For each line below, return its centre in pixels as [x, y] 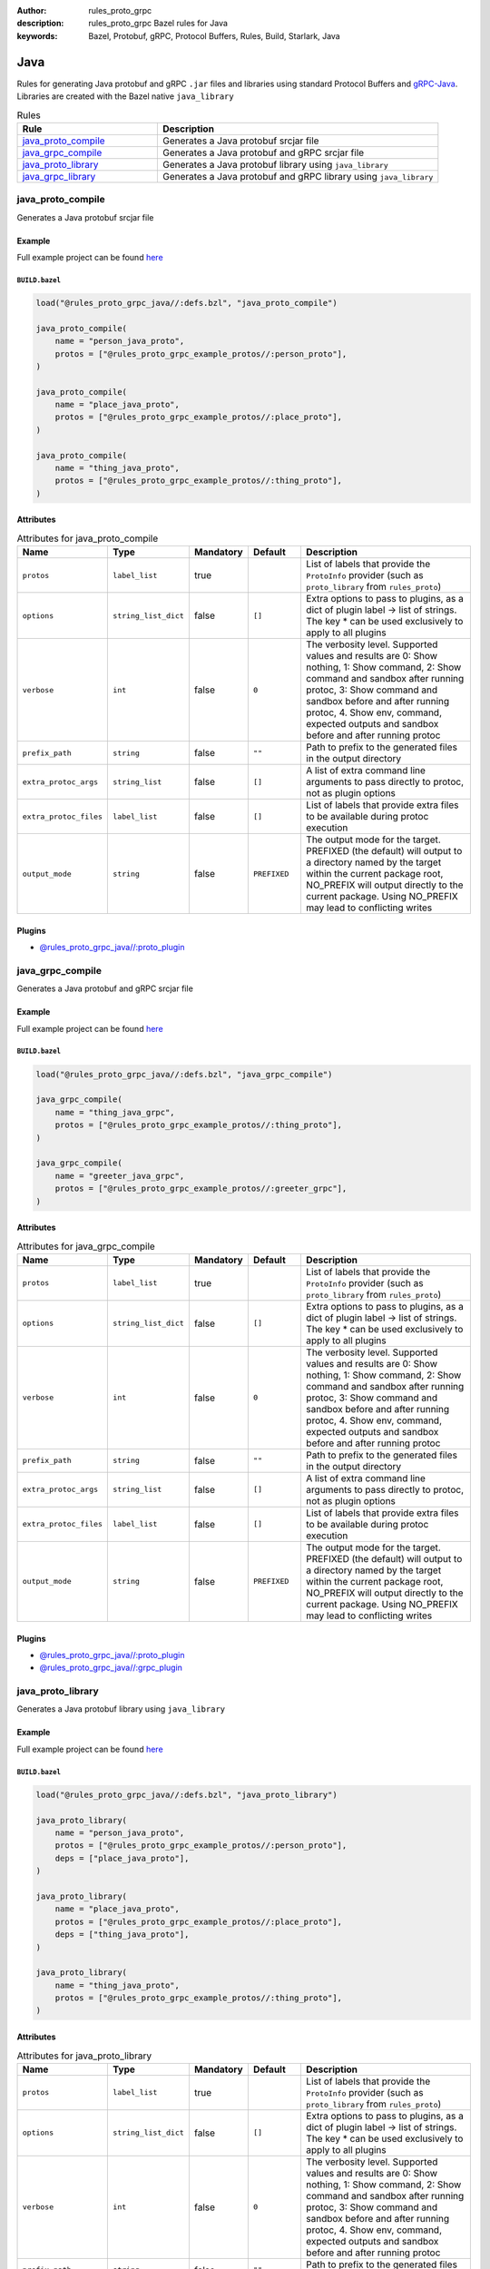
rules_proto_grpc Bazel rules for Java [158, 24]
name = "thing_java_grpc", [115, 1112]
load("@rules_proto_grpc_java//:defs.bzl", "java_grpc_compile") [184, 1074]
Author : [32, 10]
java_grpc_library [59, 176]
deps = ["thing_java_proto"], [122, 1935]
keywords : [37, 35]
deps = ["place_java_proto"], [122, 1858]
